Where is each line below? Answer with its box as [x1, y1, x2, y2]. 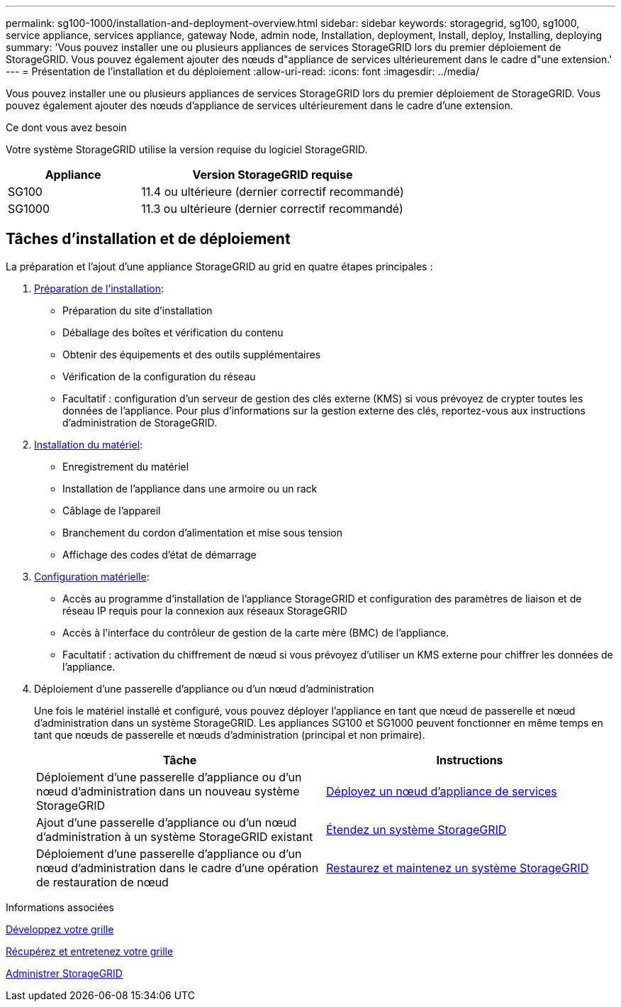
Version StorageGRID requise [192, 167, 353, 182]
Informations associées [6, 901, 114, 913]
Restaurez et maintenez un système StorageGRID [326, 860, 589, 875]
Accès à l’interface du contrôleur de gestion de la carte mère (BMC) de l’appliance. [62, 626, 449, 639]
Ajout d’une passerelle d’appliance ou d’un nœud [36, 815, 297, 830]
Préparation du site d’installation [62, 304, 213, 317]
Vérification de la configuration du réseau [62, 370, 256, 383]
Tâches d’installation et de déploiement [6, 230, 291, 248]
